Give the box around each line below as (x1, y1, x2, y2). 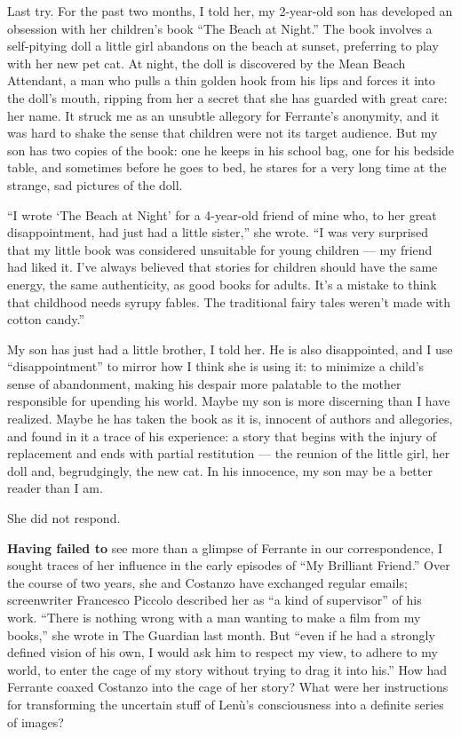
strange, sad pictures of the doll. (7, 175, 183, 194)
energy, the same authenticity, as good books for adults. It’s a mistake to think (7, 274, 437, 293)
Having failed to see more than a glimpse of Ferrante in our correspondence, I (7, 538, 443, 557)
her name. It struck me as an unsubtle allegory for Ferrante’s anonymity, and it (7, 106, 440, 124)
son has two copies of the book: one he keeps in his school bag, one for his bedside (7, 140, 455, 159)
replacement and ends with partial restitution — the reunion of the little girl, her (7, 444, 450, 463)
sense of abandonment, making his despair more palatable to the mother (7, 374, 401, 392)
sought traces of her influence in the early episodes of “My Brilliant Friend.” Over (7, 556, 450, 575)
